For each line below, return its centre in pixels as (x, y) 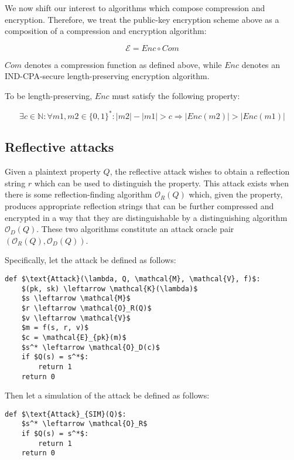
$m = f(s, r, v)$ (55, 328)
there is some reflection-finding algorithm (78, 194)
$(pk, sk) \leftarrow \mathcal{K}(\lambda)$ (110, 289)
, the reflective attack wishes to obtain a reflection (200, 171)
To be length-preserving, (49, 95)
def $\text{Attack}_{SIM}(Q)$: (66, 414)
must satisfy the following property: (176, 95)
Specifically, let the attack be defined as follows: (90, 260)
